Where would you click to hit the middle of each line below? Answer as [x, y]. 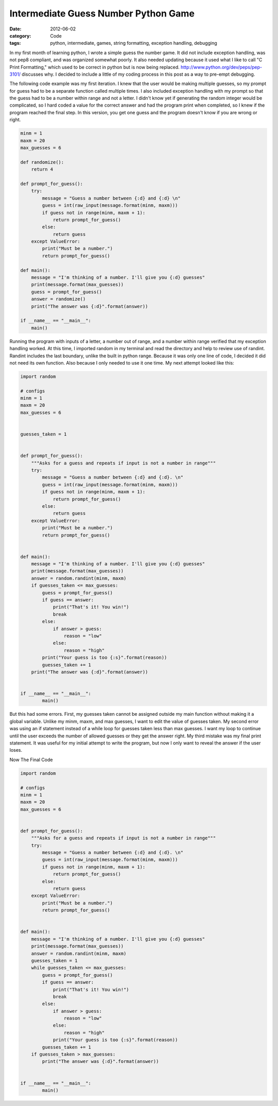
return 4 [42, 169]
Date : [15, 29]
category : [20, 36]
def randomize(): [42, 162]
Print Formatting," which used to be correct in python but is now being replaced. [94, 67]
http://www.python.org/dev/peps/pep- [221, 67]
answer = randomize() [58, 299]
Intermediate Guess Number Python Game [102, 13]
